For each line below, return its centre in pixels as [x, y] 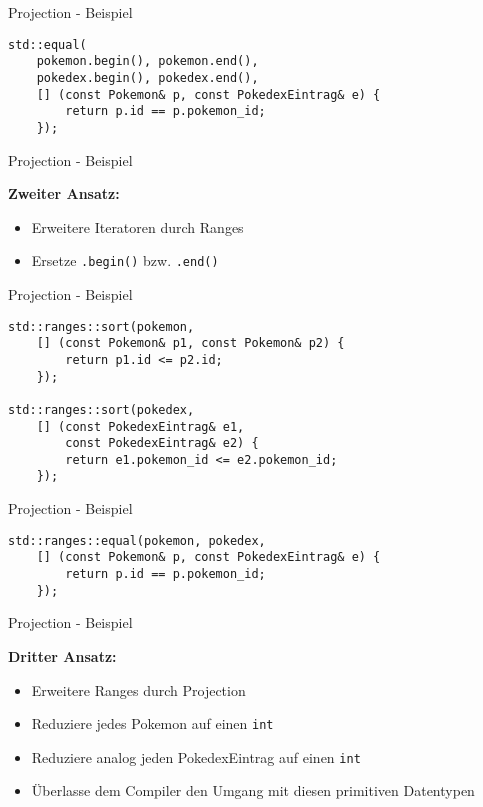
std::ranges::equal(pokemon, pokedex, [137, 540]
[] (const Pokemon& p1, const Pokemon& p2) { [190, 343]
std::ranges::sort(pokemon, [101, 326]
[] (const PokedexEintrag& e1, [140, 426]
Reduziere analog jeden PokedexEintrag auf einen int [196, 756]
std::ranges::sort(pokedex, [101, 409]
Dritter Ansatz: [62, 655]
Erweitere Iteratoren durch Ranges [137, 226]
